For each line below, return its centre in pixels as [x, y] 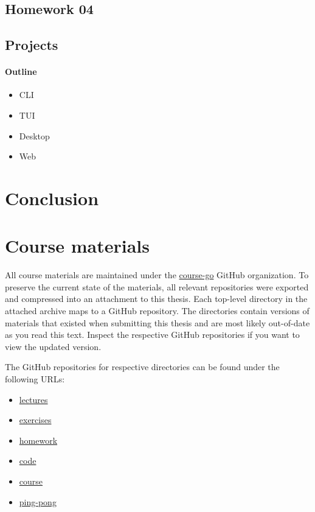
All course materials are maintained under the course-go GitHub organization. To [157, 275]
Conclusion [52, 198]
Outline [21, 72]
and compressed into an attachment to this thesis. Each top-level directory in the [156, 299]
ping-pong [38, 501]
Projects [32, 45]
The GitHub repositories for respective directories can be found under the [142, 367]
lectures [33, 399]
